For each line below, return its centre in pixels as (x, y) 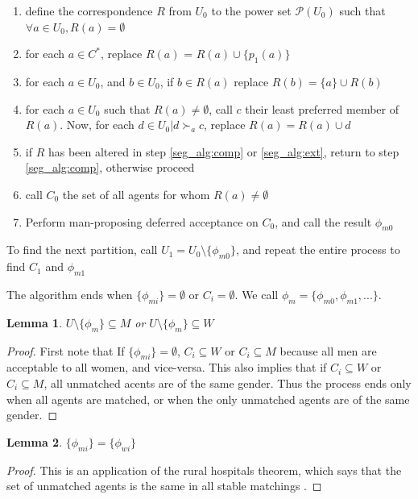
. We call (257, 294)
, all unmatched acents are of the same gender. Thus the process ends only (228, 383)
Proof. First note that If (66, 350)
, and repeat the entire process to (318, 249)
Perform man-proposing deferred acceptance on (142, 221)
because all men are (328, 350)
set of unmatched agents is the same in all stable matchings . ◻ (164, 486)
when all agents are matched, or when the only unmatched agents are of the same (208, 399)
